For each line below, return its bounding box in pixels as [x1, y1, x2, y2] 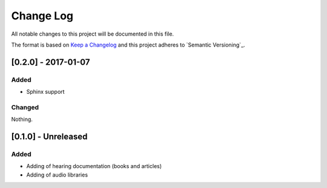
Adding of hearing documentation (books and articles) [26, 163, 162, 170]
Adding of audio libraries [26, 171, 88, 178]
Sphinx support [26, 88, 65, 96]
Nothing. [11, 115, 33, 123]
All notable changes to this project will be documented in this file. [11, 30, 174, 37]
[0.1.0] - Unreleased [11, 132, 88, 142]
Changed [11, 103, 39, 111]
